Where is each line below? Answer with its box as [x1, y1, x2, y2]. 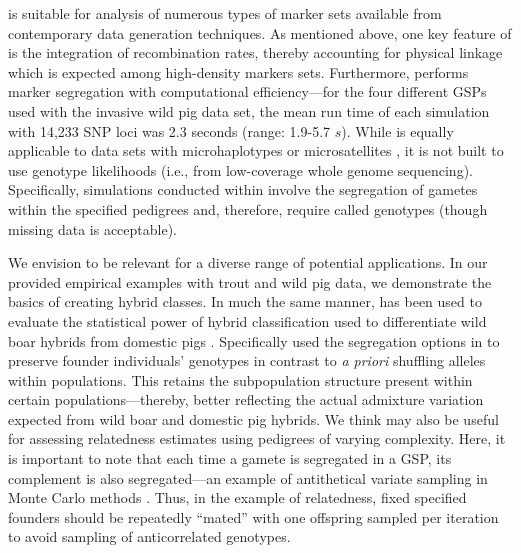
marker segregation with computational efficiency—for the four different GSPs [8, 81, 487, 102]
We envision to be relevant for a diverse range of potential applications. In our [8, 252, 488, 273]
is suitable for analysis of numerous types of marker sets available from [8, 3, 442, 23]
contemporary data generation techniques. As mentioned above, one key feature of [8, 22, 512, 43]
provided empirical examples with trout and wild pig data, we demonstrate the [8, 271, 492, 292]
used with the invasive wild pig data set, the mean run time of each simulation [8, 100, 490, 121]
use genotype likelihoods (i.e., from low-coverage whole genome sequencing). [8, 159, 473, 180]
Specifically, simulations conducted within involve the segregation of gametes [8, 179, 478, 200]
